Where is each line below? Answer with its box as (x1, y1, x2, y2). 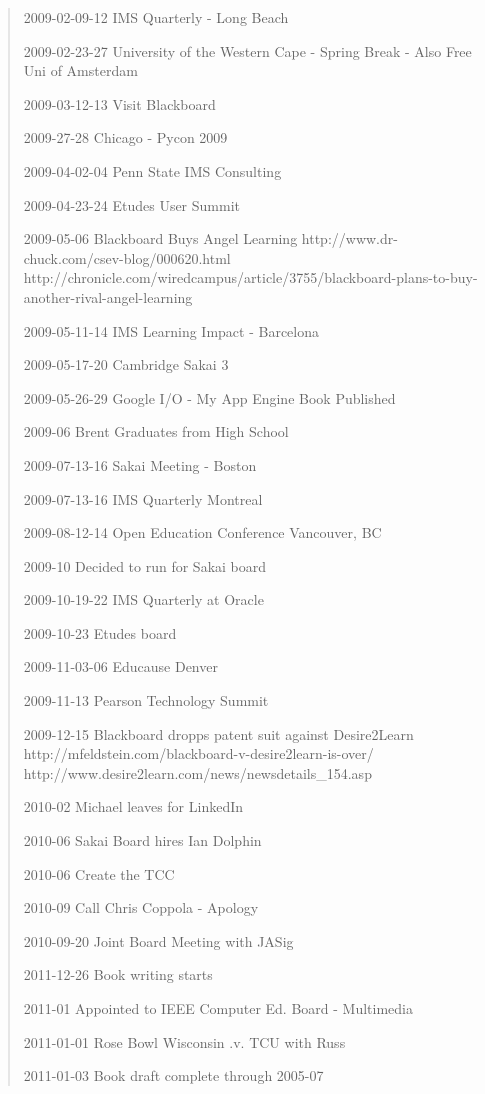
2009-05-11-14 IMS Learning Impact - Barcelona (23, 320, 320, 341)
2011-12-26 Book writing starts (23, 964, 213, 985)
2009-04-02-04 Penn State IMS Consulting (23, 160, 282, 181)
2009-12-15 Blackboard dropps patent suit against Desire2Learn (23, 723, 414, 744)
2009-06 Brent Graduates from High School (23, 421, 289, 442)
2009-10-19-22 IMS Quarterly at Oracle (23, 589, 264, 610)
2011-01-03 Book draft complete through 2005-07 (23, 1065, 324, 1086)
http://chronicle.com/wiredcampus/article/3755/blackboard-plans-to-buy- (23, 267, 478, 288)
